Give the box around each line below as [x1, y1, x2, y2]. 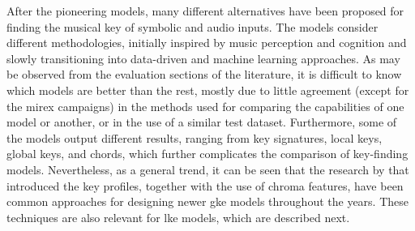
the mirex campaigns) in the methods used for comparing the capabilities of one [6, 97, 404, 114]
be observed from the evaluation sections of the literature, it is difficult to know [6, 66, 402, 83]
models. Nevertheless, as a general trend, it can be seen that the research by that [6, 160, 409, 178]
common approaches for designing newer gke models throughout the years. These [6, 193, 409, 210]
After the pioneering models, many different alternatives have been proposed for [6, 2, 404, 19]
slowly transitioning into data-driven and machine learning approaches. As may [6, 49, 400, 66]
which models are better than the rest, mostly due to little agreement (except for [6, 81, 409, 98]
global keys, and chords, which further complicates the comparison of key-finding [6, 145, 409, 162]
